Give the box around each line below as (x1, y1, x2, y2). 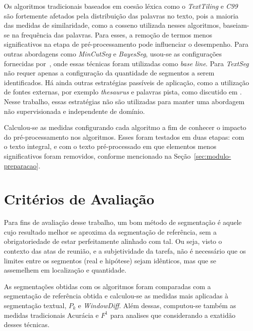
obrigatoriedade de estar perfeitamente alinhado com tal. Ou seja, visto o (4, 236, 222, 246)
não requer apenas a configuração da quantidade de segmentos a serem (4, 68, 215, 78)
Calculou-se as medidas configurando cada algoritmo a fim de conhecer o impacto (4, 122, 247, 132)
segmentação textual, (4, 300, 67, 310)
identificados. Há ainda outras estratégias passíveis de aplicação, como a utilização (4, 77, 249, 87)
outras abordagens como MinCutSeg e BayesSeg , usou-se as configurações (4, 48, 222, 58)
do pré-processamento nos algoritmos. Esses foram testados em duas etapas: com (4, 131, 244, 142)
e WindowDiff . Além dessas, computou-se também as (78, 300, 236, 310)
